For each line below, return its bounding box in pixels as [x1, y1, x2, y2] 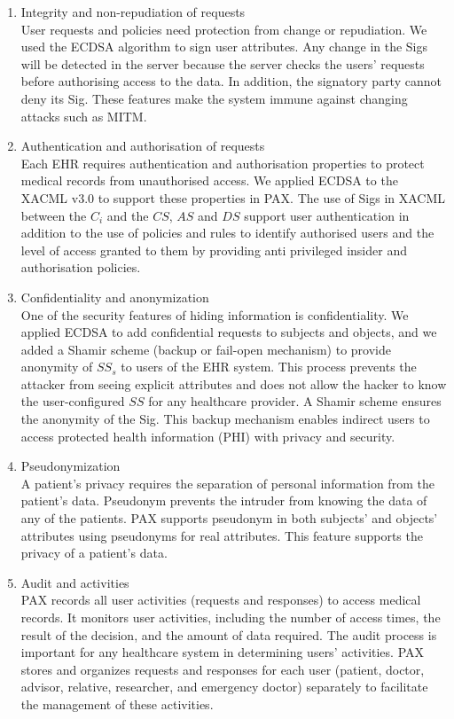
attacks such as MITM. [20, 106, 147, 125]
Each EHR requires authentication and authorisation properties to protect [20, 153, 425, 172]
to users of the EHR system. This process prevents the [121, 357, 417, 376]
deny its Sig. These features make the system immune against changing [20, 89, 408, 107]
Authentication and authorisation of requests [20, 137, 265, 155]
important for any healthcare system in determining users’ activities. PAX [20, 643, 425, 661]
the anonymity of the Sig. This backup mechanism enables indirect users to [20, 410, 430, 428]
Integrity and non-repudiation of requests [20, 3, 246, 20]
